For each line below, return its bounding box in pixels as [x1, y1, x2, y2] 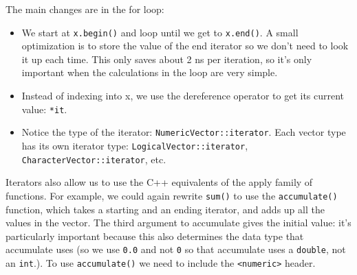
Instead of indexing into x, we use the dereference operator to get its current [21, 88, 345, 103]
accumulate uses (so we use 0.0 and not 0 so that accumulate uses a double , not [6, 242, 346, 256]
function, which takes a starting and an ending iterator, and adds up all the [6, 202, 325, 216]
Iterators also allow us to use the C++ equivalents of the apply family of [6, 175, 313, 189]
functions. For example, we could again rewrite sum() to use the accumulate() [6, 188, 338, 202]
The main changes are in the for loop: [6, 2, 164, 16]
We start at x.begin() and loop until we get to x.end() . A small [21, 25, 299, 39]
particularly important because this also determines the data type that [6, 228, 304, 243]
